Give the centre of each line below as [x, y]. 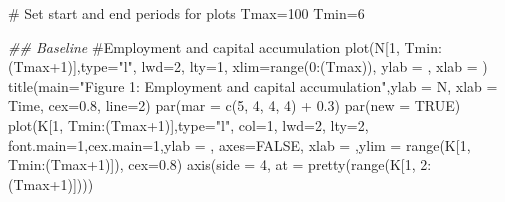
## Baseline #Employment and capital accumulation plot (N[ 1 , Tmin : [225, 46]
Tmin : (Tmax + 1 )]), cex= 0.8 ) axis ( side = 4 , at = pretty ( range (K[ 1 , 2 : [220, 164]
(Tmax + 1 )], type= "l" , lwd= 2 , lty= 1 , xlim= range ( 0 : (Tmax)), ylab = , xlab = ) [248, 66]
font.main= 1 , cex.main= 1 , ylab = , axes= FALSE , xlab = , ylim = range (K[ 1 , [239, 144]
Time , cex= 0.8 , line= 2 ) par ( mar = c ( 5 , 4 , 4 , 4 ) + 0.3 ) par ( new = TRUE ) [234, 105]
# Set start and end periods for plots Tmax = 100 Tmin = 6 [186, 13]
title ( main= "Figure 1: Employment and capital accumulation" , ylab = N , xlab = [253, 85]
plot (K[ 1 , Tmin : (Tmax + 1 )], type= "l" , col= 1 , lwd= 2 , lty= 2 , [188, 124]
